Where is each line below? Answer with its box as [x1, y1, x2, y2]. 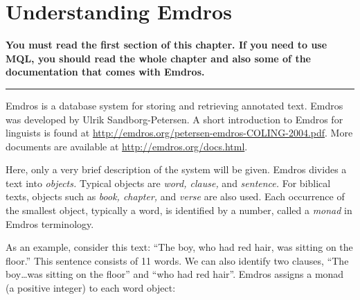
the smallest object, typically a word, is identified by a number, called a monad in [6, 203, 352, 218]
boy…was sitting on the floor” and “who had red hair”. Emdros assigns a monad [6, 267, 344, 281]
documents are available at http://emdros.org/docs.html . [6, 139, 248, 153]
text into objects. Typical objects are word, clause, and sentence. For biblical [6, 175, 331, 190]
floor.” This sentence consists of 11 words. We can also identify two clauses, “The [6, 253, 349, 267]
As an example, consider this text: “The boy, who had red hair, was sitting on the [6, 240, 353, 254]
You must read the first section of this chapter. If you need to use [6, 37, 327, 52]
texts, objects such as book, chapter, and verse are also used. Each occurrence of [6, 189, 345, 204]
